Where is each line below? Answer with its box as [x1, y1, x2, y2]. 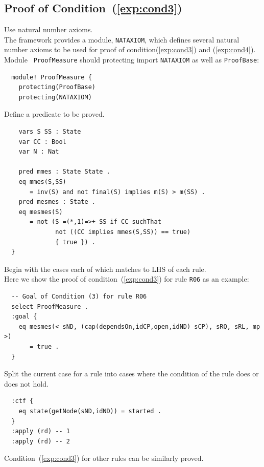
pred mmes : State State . [18, 168, 110, 176]
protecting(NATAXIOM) [18, 93, 92, 101]
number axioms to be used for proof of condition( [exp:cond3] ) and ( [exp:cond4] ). [4, 44, 256, 55]
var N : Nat [18, 148, 59, 156]
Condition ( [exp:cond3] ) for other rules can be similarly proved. [4, 453, 204, 463]
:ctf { [11, 397, 34, 405]
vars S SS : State [18, 128, 81, 136]
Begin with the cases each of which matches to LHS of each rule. [4, 263, 206, 274]
